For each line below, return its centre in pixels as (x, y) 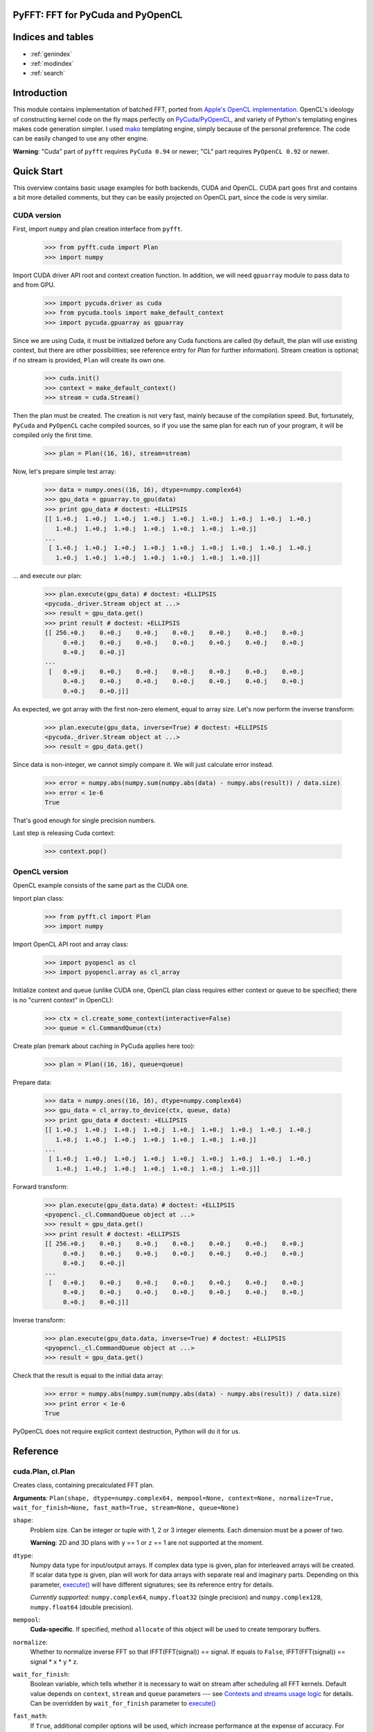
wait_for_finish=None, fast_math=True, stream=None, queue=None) (126, 1508)
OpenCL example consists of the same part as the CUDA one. (101, 885)
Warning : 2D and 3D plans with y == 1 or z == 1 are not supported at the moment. (147, 1543)
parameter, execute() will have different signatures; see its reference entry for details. (152, 1584)
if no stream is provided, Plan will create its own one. (89, 360)
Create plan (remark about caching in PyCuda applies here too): (104, 1046)
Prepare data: (32, 1082)
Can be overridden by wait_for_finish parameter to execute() (123, 1704)
